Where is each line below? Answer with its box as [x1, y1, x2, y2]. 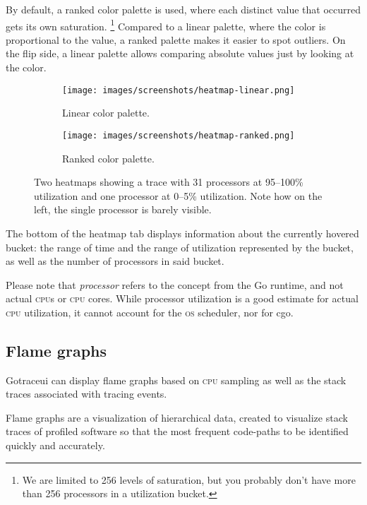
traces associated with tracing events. [6, 386, 167, 401]
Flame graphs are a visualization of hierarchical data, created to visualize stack [6, 410, 348, 424]
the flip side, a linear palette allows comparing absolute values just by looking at [6, 46, 354, 61]
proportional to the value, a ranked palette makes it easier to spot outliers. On [6, 32, 346, 47]
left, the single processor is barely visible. [34, 202, 212, 217]
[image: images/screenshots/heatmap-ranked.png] [62, 130, 295, 141]
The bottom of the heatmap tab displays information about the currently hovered [6, 225, 359, 240]
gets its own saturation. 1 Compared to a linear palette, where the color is [6, 16, 326, 33]
